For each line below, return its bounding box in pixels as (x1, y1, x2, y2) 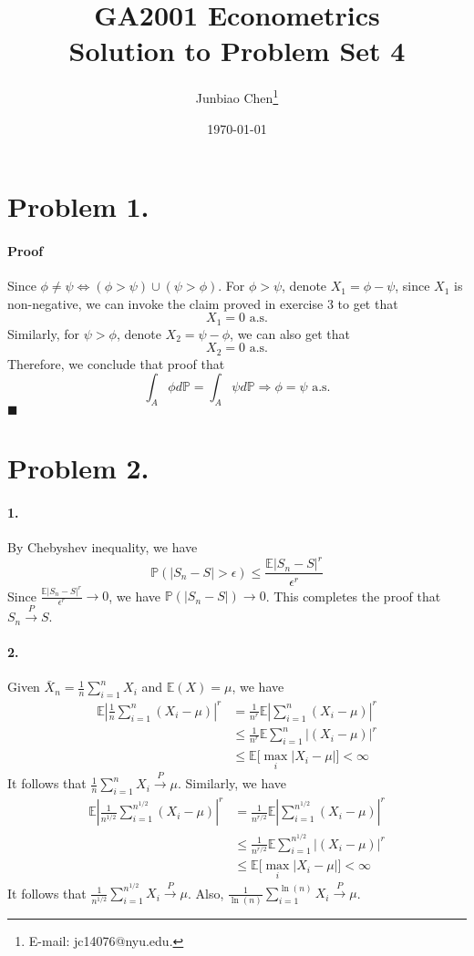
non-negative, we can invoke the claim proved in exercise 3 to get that (7, 293, 398, 313)
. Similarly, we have (178, 774, 287, 793)
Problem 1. (7, 188, 149, 225)
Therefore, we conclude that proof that (7, 354, 225, 373)
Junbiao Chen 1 (195, 86, 279, 107)
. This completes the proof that (265, 586, 441, 605)
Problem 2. (7, 449, 149, 487)
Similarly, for (7, 324, 80, 343)
